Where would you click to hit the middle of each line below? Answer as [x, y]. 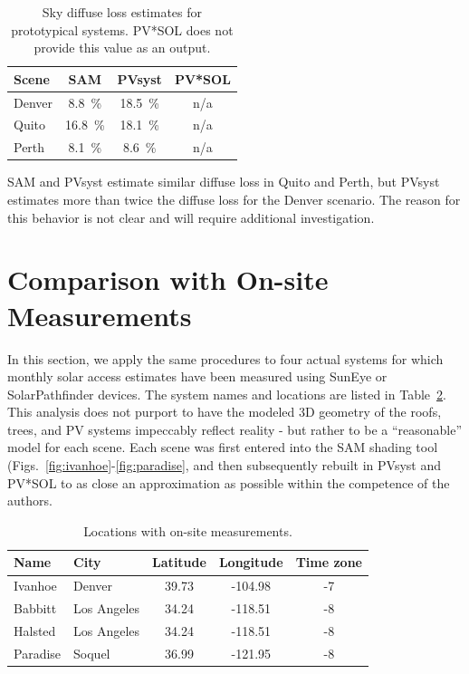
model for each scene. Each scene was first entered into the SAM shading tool [223, 447]
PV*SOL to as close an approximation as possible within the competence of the [229, 482]
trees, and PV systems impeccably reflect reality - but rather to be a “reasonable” [235, 429]
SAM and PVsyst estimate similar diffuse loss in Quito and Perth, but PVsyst [224, 182]
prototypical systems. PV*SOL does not [122, 29]
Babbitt [35, 608]
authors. [30, 501]
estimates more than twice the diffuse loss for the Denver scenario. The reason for [234, 199]
